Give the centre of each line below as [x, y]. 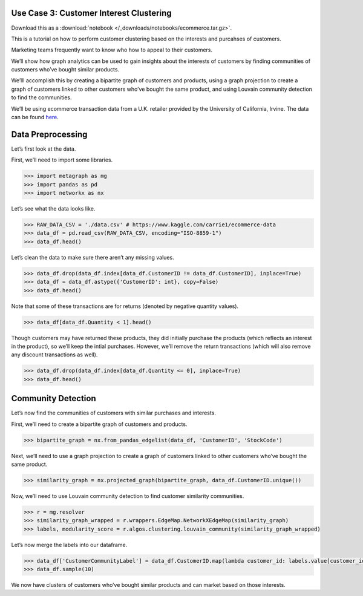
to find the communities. [41, 97]
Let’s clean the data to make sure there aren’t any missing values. [93, 257]
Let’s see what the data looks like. [53, 209]
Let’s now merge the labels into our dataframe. [69, 545]
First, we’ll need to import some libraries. [62, 160]
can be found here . [35, 117]
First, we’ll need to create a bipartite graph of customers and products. [99, 424]
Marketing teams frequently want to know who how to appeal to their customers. [112, 50]
